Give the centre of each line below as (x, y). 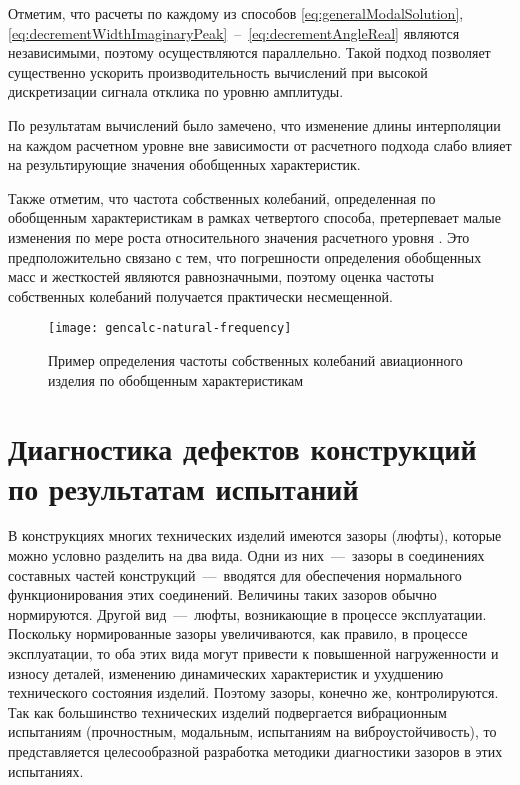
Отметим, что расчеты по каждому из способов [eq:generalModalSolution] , (236, 13)
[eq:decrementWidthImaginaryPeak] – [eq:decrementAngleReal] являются (234, 32)
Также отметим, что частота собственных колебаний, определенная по (222, 197)
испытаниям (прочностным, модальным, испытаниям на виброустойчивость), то (252, 731)
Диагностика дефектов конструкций (242, 448)
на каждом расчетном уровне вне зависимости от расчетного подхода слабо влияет (260, 144)
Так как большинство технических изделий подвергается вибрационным (227, 711)
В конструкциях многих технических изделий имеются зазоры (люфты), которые (255, 535)
